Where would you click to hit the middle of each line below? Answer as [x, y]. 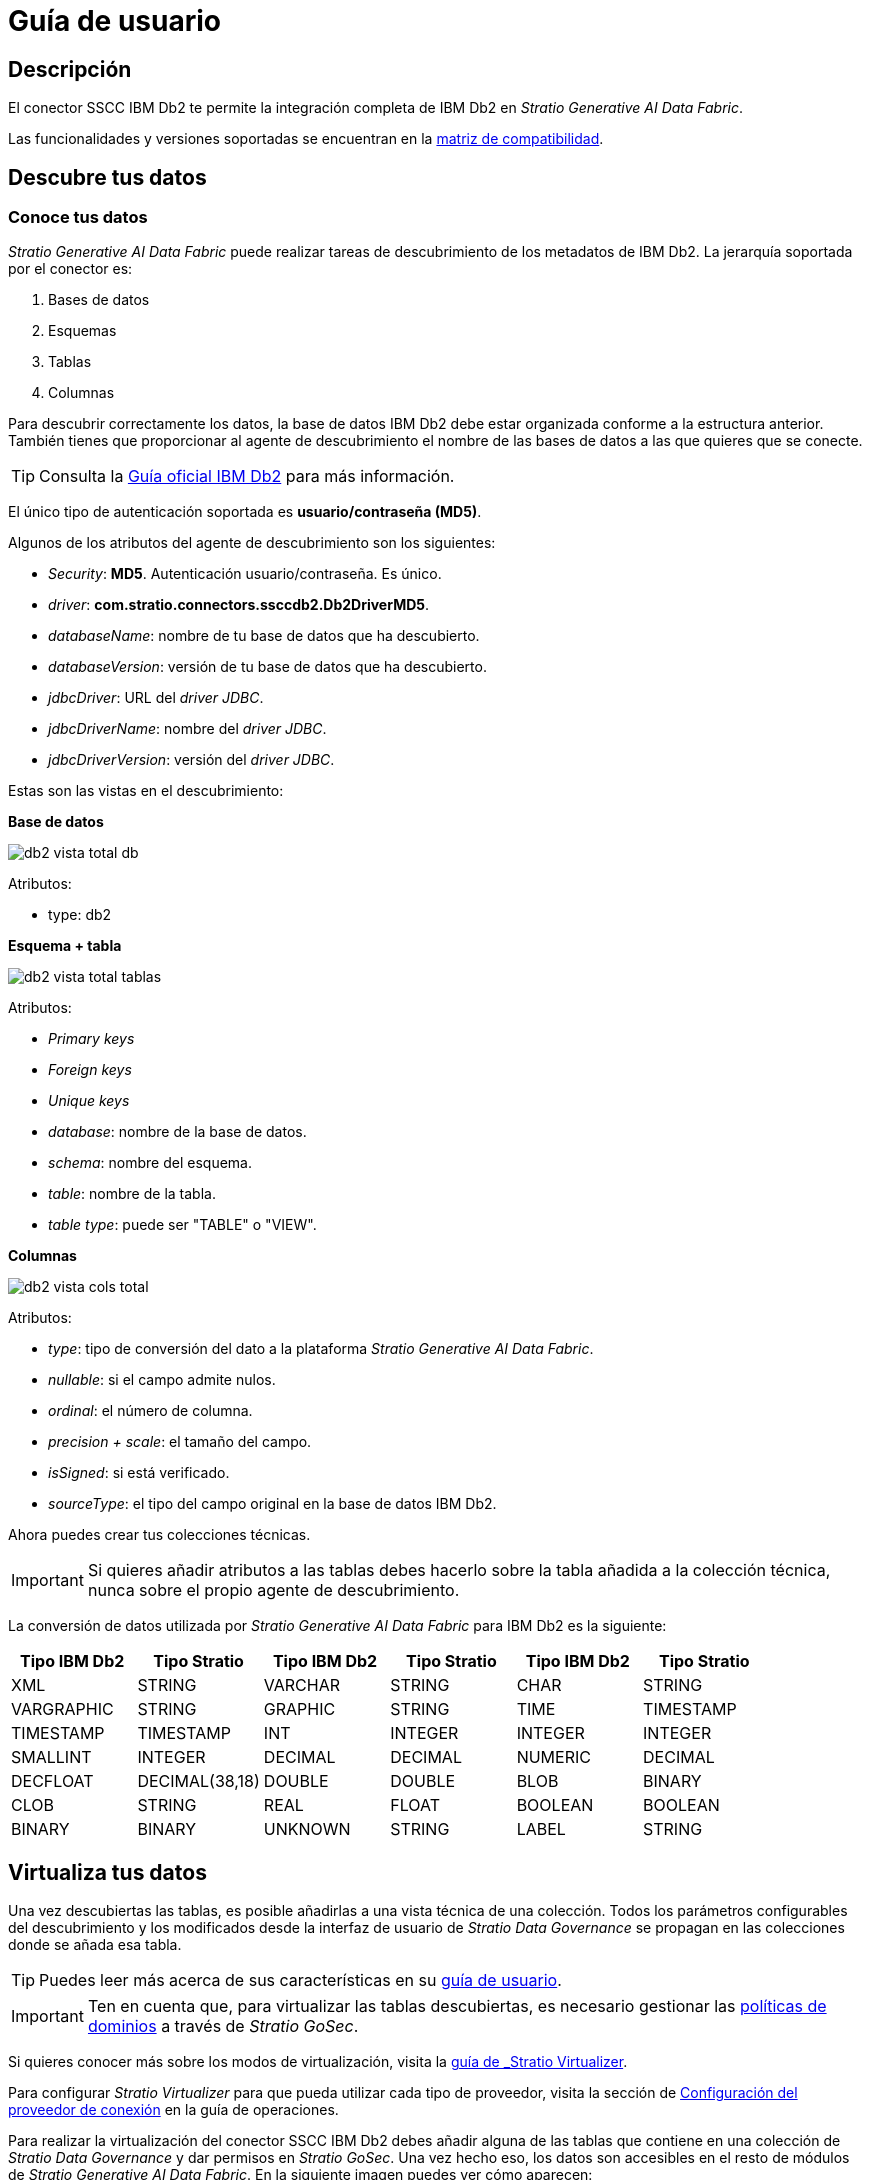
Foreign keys [90, 1070]
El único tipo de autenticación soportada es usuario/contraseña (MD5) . [245, 512]
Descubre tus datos [107, 177]
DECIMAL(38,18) [198, 1781]
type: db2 [80, 915]
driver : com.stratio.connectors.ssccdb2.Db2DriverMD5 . [239, 605]
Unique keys [89, 1101]
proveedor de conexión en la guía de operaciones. [173, 2110]
